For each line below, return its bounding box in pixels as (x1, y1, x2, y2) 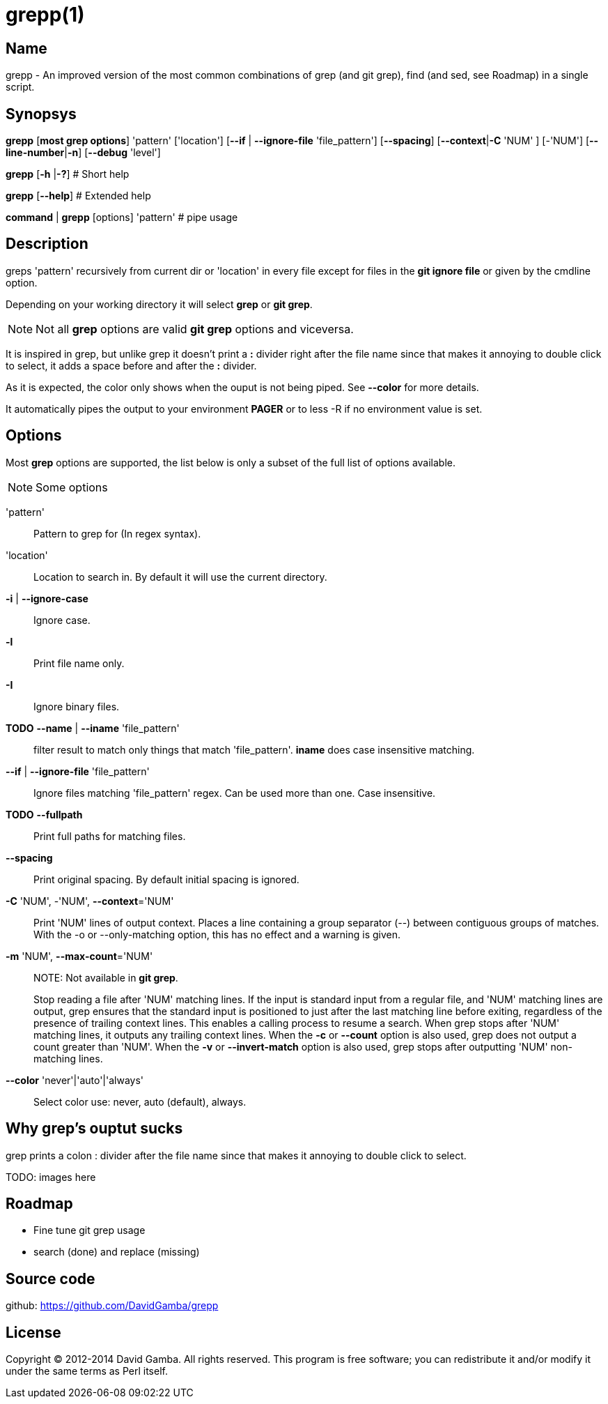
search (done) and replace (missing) (33, 1246, 200, 1258)
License (6, 1323, 61, 1341)
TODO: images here (6, 1170, 96, 1183)
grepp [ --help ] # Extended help (6, 190, 151, 202)
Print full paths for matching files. (33, 830, 186, 842)
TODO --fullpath (6, 808, 83, 821)
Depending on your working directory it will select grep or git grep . (6, 298, 313, 310)
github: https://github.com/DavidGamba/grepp (6, 1299, 219, 1312)
